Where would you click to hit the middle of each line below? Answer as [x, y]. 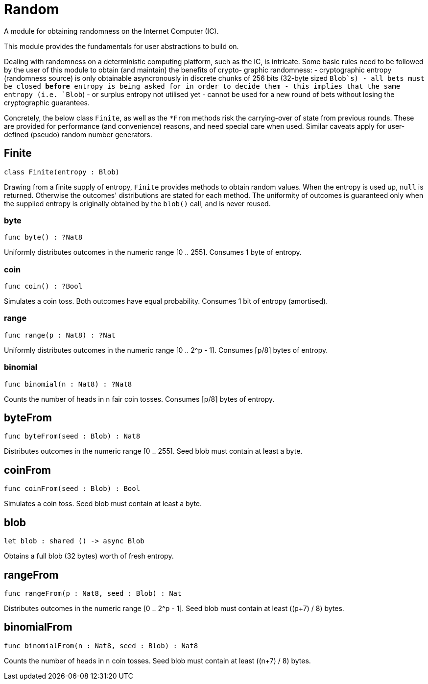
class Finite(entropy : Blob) [62, 172]
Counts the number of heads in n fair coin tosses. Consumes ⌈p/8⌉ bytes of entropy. [139, 399]
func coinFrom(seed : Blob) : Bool [72, 489]
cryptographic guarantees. [47, 102]
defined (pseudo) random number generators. [78, 134]
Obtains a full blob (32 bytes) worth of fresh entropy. [89, 556]
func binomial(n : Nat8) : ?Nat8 [68, 384]
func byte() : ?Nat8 [43, 237]
